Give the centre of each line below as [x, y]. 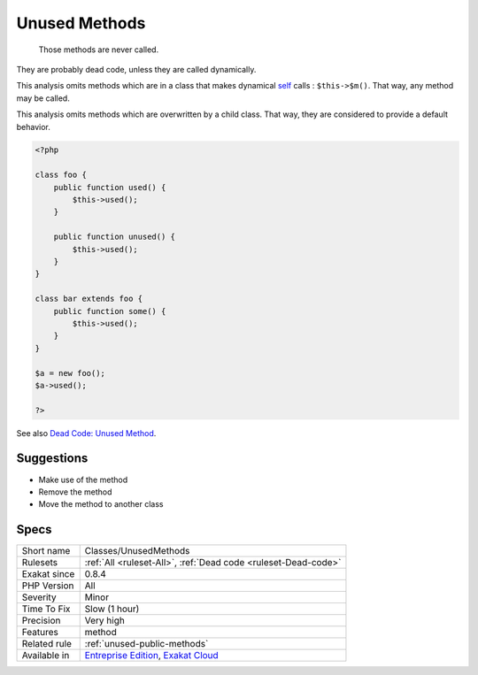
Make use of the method [83, 479]
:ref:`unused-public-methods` [146, 644]
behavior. [33, 127]
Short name [46, 551]
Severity [39, 597]
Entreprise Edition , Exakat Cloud [151, 656]
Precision [41, 621]
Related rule [47, 644]
